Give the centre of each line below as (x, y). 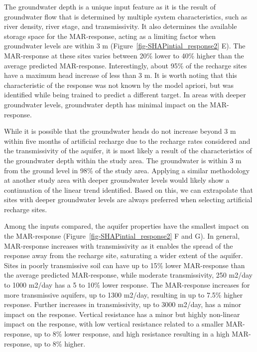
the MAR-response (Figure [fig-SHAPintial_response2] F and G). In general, (122, 236)
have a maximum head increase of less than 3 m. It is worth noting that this (121, 75)
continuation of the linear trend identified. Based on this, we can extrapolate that (128, 189)
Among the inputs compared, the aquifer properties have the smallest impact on (127, 226)
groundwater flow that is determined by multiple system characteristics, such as (126, 16)
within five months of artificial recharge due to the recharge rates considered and (127, 141)
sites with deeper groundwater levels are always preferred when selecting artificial (128, 199)
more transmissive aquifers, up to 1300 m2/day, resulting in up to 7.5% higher (124, 294)
